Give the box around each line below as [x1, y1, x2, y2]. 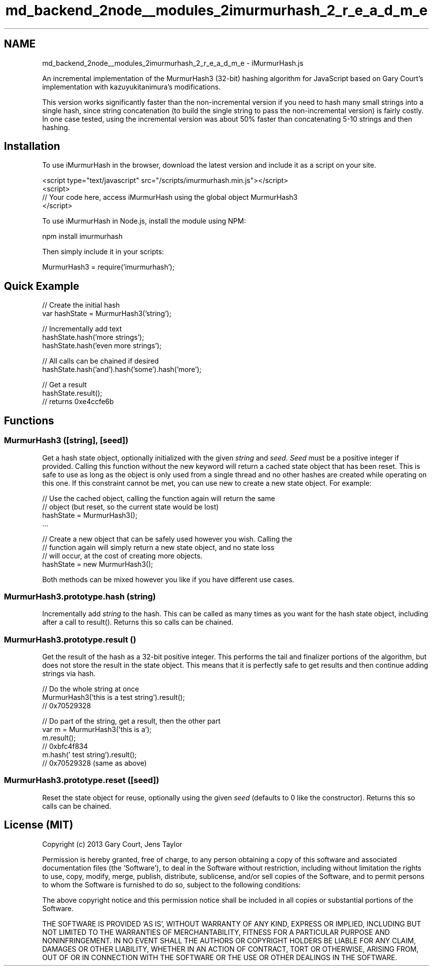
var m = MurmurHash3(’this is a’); [42, 725, 152, 734]
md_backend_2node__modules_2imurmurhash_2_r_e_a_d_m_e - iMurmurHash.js [42, 58, 303, 67]
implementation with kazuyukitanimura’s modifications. [42, 82, 221, 91]
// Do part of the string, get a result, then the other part [42, 717, 221, 725]
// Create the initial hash [42, 301, 120, 310]
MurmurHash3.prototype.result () [4, 634, 136, 645]
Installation [4, 140, 60, 153]
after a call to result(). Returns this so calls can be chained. [42, 618, 234, 627]
